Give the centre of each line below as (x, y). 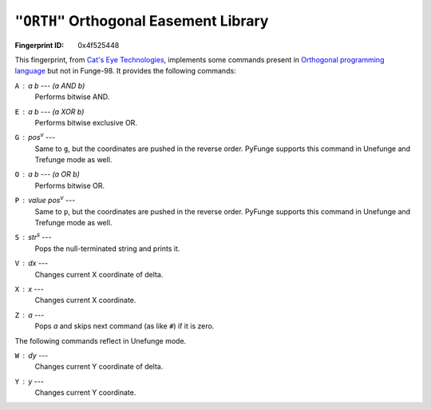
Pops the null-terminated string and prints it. (107, 249)
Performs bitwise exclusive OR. (86, 122)
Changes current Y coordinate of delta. (99, 367)
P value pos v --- (45, 200)
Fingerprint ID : (39, 45)
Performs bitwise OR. (70, 185)
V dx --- (32, 263)
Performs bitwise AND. (72, 97)
